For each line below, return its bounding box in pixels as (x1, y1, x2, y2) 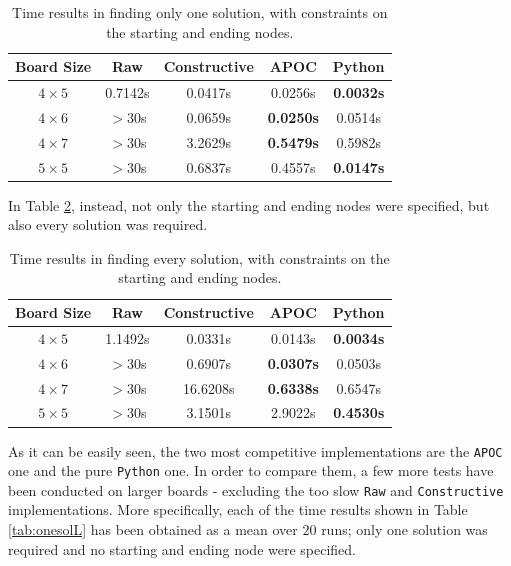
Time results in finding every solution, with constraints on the (9, 247, 390, 268)
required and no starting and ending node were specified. (8, 538, 357, 559)
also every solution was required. (8, 214, 208, 235)
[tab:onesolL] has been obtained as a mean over (8, 519, 298, 540)
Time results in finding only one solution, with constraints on (12, 2, 388, 22)
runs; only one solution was (321, 519, 488, 540)
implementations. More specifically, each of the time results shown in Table (8, 499, 468, 520)
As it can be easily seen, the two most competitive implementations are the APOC (8, 440, 503, 461)
